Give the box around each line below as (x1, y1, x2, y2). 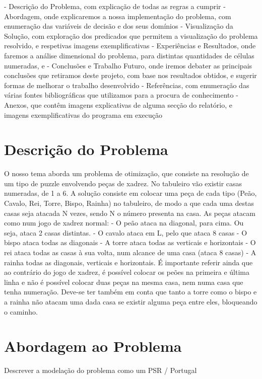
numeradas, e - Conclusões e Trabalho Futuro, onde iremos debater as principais (4, 60, 252, 70)
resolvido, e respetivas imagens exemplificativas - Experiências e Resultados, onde (4, 40, 256, 51)
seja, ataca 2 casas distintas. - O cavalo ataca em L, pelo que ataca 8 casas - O (4, 227, 247, 238)
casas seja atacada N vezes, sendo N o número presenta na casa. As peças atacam (4, 207, 255, 218)
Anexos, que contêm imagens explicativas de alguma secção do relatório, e (4, 99, 232, 110)
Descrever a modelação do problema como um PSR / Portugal (4, 365, 197, 375)
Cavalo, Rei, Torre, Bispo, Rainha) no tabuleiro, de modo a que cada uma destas (4, 198, 254, 208)
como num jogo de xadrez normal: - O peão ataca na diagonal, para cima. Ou (4, 217, 244, 228)
